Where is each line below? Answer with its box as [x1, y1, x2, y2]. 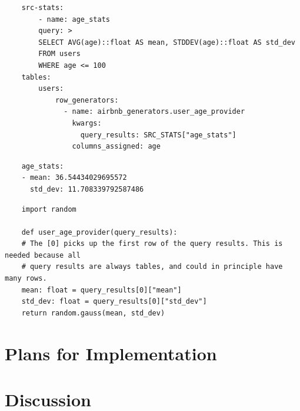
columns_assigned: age [72, 142, 161, 151]
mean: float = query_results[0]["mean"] [21, 285, 182, 294]
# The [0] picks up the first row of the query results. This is [21, 239, 283, 248]
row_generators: [55, 96, 119, 104]
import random [21, 205, 76, 213]
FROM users [38, 50, 81, 58]
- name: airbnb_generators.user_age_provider [64, 107, 245, 116]
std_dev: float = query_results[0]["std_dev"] [21, 297, 207, 306]
